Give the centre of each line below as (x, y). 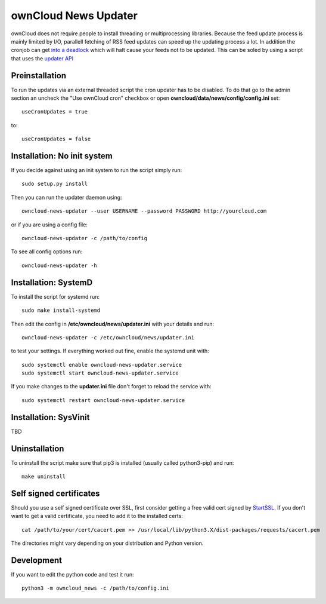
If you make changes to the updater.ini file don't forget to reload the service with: (111, 387)
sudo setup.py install (55, 184)
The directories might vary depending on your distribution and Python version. (107, 543)
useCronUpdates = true (55, 112)
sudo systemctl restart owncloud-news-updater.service (103, 400)
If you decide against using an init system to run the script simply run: (97, 170)
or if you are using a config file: (49, 225)
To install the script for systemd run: (55, 296)
